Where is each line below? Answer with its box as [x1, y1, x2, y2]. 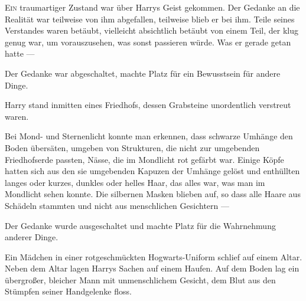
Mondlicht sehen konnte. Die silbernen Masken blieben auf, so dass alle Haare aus [5, 188, 301, 200]
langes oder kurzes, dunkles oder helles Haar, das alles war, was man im [5, 176, 265, 188]
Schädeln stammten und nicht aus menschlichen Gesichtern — [5, 199, 229, 211]
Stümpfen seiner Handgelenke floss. [5, 285, 132, 297]
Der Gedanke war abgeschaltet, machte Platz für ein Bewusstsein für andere [5, 67, 281, 79]
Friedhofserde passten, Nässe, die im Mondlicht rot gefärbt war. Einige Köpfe [5, 153, 284, 165]
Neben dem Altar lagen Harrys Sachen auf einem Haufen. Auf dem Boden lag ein [5, 262, 300, 274]
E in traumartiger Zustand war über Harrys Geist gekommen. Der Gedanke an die [5, 1, 300, 13]
